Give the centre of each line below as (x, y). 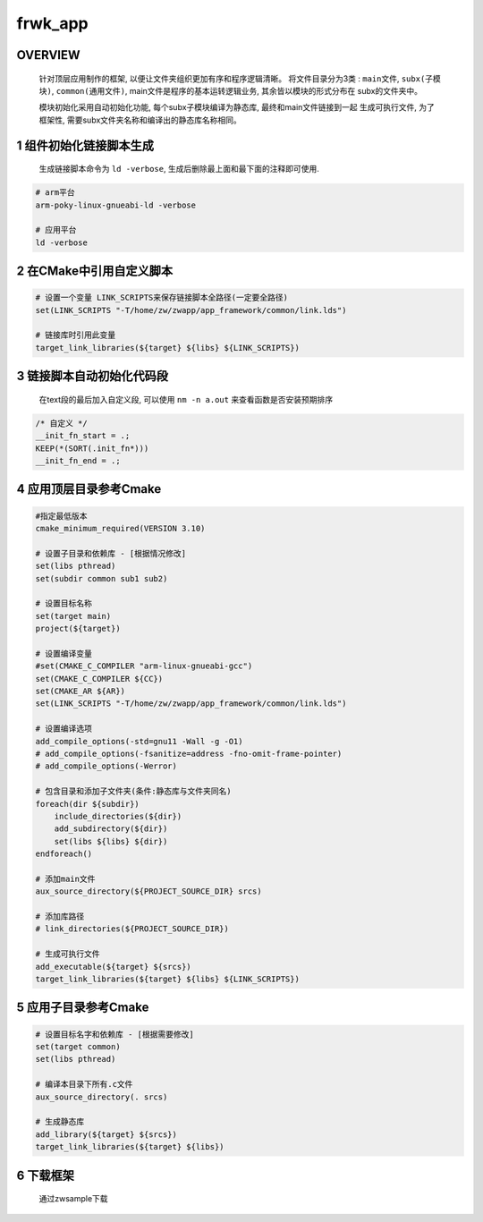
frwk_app (52, 23)
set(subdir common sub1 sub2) (102, 578)
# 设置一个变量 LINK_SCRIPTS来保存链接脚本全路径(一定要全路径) (161, 298)
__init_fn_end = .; (78, 461)
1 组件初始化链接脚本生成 (85, 145)
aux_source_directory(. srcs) (102, 1097)
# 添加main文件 (65, 878)
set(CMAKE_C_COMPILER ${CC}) (99, 679)
